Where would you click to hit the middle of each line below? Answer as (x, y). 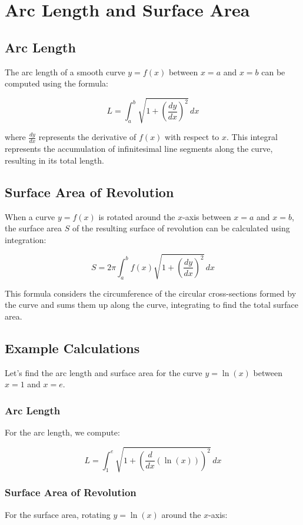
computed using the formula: (56, 83)
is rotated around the (137, 216)
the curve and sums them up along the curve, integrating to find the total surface (151, 305)
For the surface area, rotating (58, 514)
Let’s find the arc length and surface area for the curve (104, 372)
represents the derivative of (87, 137)
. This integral (252, 137)
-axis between (207, 216)
